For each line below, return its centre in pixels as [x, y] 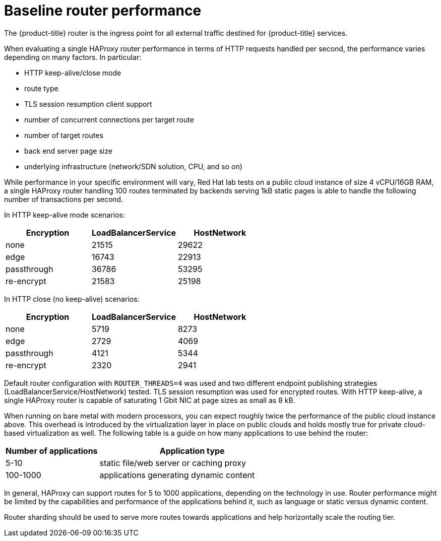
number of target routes [64, 135]
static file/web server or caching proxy [173, 463]
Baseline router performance [103, 11]
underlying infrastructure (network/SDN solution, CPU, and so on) [133, 166]
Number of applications [52, 451]
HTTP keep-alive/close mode [73, 73]
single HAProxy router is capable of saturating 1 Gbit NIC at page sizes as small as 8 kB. [150, 400]
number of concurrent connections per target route [109, 119]
